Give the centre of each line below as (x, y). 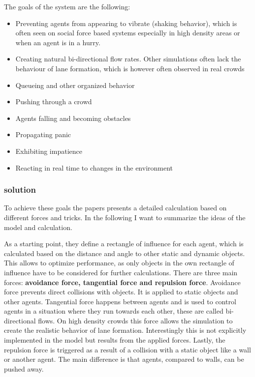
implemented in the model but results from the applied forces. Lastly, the (115, 340)
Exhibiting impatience (49, 151)
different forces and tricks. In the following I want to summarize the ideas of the (125, 217)
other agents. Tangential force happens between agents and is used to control (120, 301)
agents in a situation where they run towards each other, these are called (114, 311)
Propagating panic (43, 134)
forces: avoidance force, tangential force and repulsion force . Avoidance (122, 282)
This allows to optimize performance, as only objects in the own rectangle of (119, 263)
